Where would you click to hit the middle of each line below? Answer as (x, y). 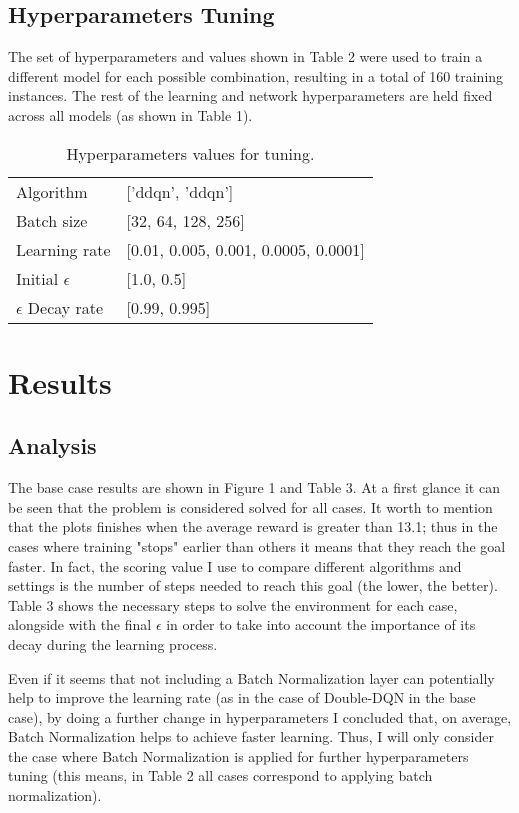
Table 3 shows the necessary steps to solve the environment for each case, (233, 604)
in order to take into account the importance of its (321, 624)
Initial (37, 278)
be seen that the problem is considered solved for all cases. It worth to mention (250, 506)
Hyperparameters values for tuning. (190, 153)
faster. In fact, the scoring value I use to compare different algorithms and (235, 565)
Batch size (52, 220)
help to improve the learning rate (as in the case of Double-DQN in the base (242, 697)
